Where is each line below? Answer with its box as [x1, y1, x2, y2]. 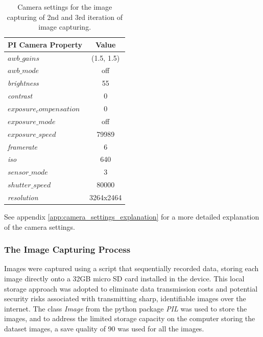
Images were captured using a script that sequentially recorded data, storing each [4, 263, 259, 274]
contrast [8, 90, 33, 101]
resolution [8, 191, 38, 202]
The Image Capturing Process [4, 243, 131, 256]
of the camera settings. [4, 221, 76, 232]
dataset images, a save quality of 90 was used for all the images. [4, 323, 204, 333]
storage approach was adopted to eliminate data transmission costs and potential [4, 283, 258, 294]
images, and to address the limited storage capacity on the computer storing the [4, 313, 255, 324]
